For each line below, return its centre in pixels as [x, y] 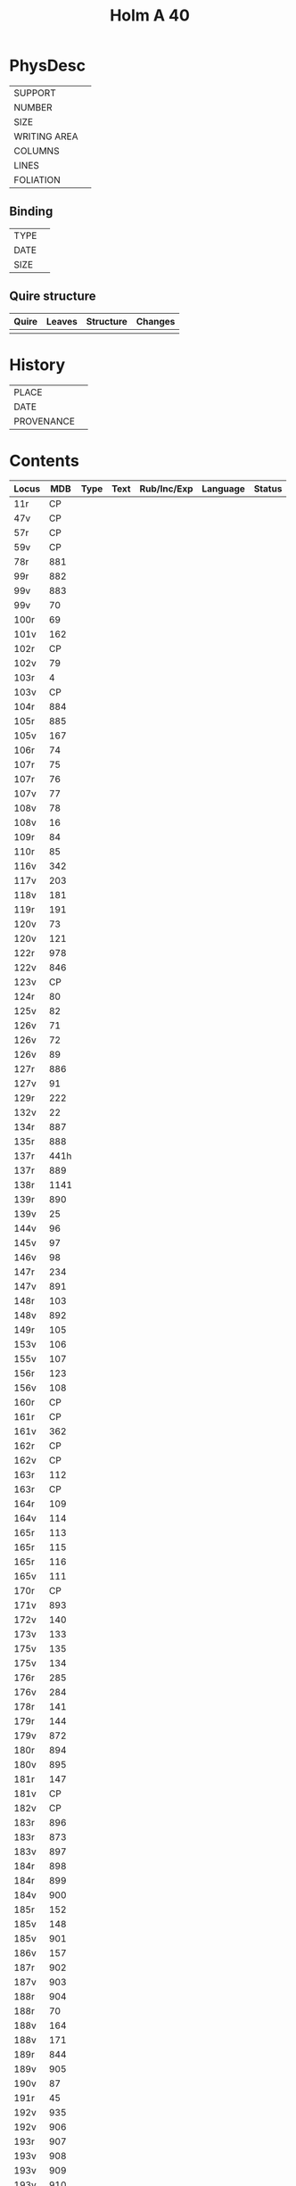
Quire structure [53, 297]
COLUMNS [37, 151]
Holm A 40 [150, 16]
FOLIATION [37, 179]
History [37, 364]
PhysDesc [48, 66]
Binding [31, 212]
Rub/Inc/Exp [166, 489]
